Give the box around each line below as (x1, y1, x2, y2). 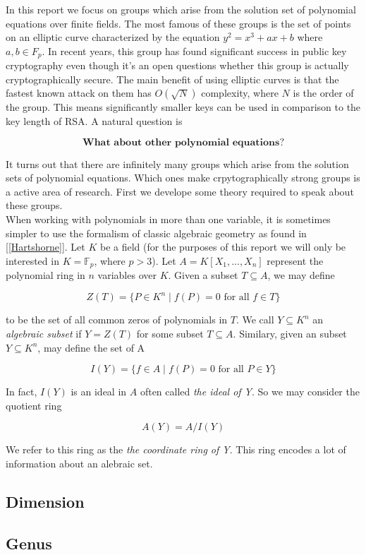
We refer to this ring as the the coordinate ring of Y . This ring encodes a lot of (6, 442, 346, 457)
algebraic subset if (6, 326, 82, 340)
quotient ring (6, 398, 62, 412)
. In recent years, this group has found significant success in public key (42, 43, 347, 58)
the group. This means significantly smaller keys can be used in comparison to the (6, 100, 361, 114)
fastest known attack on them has (6, 85, 152, 100)
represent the (267, 253, 324, 268)
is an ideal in (71, 384, 127, 399)
